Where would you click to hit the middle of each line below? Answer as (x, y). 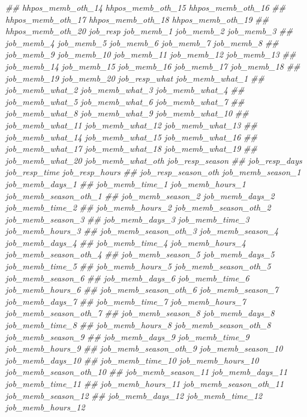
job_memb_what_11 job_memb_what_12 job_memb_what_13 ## (131, 124)
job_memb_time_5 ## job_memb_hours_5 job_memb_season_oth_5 (138, 266)
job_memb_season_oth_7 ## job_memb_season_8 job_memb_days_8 (140, 313)
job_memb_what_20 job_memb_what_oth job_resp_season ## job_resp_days (154, 160)
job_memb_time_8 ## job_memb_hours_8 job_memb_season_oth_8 (138, 325)
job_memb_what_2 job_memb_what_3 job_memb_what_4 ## (125, 90)
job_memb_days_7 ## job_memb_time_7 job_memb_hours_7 (126, 301)
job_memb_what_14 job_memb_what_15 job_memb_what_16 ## (131, 136)
